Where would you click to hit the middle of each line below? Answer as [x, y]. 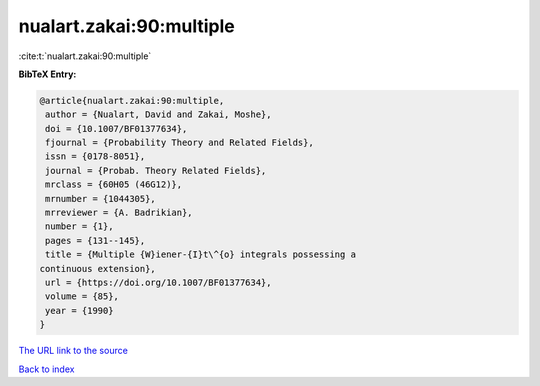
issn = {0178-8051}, [95, 156]
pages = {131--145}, [95, 240]
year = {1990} [79, 310]
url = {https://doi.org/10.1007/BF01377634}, [158, 282]
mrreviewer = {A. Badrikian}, [119, 213]
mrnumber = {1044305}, [101, 198]
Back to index [46, 369]
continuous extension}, [98, 268]
